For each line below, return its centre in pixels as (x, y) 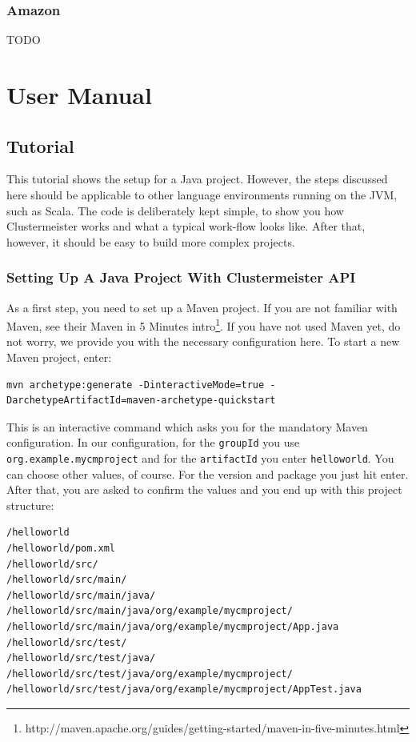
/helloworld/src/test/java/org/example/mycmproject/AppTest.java (184, 690)
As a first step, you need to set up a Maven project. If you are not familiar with (202, 307)
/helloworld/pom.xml (61, 549)
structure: (30, 505)
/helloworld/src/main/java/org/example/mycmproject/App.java (173, 627)
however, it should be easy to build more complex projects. (151, 241)
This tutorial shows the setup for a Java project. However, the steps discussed (197, 179)
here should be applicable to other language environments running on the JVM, (202, 194)
